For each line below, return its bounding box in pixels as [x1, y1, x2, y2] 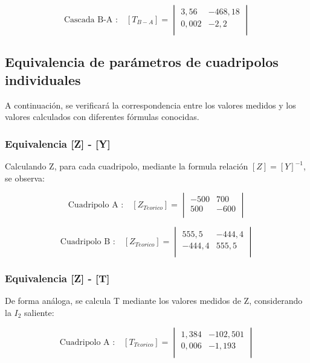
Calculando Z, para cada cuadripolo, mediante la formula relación [5, 160, 248, 172]
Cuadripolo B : [60, 238, 115, 247]
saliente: [24, 306, 54, 318]
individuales [5, 70, 81, 89]
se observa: [5, 171, 45, 184]
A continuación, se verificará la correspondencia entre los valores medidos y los [5, 98, 296, 111]
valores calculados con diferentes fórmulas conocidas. [5, 110, 199, 123]
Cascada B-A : [63, 16, 118, 24]
